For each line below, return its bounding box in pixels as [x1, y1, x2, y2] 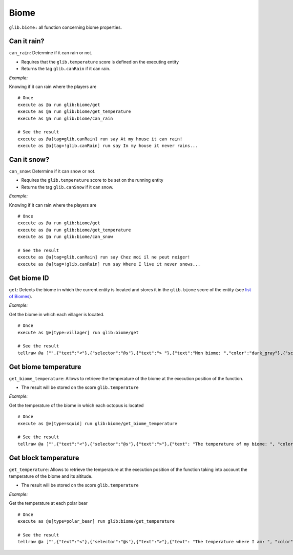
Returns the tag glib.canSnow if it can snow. [21, 184, 113, 190]
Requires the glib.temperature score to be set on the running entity [21, 177, 164, 183]
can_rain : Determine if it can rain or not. [9, 50, 93, 56]
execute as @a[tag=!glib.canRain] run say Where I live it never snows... [18, 261, 201, 267]
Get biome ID [9, 274, 49, 282]
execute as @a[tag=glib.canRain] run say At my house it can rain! [18, 136, 183, 142]
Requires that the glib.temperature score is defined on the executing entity [21, 59, 179, 64]
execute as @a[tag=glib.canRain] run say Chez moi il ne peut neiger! [18, 255, 190, 260]
